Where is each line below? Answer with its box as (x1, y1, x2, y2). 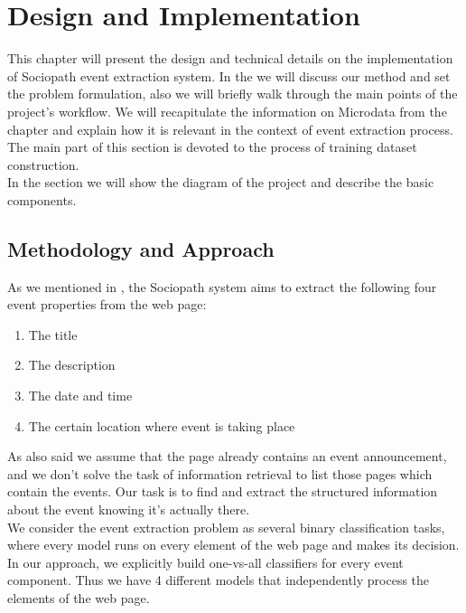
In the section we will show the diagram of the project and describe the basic (7, 173, 434, 192)
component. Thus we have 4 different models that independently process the (7, 571, 430, 589)
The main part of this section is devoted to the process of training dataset (7, 137, 417, 156)
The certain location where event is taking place (28, 416, 295, 435)
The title (28, 325, 78, 344)
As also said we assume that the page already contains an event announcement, (7, 447, 447, 466)
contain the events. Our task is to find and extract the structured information (7, 482, 438, 501)
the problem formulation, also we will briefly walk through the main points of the (7, 84, 458, 103)
